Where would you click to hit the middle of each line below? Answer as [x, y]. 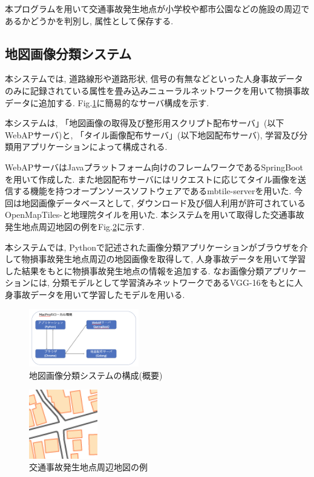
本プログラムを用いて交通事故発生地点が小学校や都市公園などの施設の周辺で [157, 8]
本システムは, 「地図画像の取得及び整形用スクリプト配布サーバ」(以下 [145, 123]
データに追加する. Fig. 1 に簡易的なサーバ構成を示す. [107, 102]
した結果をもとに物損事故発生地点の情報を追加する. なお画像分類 [135, 270]
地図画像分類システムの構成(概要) [96, 375]
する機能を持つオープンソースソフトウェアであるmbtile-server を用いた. [152, 191]
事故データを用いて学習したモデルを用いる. [99, 294]
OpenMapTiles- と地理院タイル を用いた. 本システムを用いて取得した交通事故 [155, 215]
